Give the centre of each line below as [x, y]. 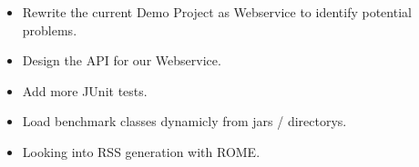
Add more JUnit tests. [85, 90]
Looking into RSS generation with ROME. [141, 151]
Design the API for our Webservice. [122, 60]
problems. [50, 29]
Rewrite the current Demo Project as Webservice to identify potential [217, 12]
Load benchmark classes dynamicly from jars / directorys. [184, 121]
